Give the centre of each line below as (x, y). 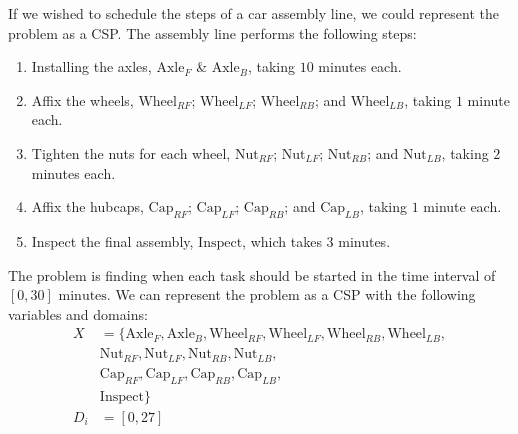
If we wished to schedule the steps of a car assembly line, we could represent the (253, 13)
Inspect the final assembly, (112, 240)
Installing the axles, (91, 66)
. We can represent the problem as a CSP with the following (291, 294)
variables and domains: (78, 313)
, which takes (282, 240)
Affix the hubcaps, (87, 206)
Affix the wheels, (82, 99)
